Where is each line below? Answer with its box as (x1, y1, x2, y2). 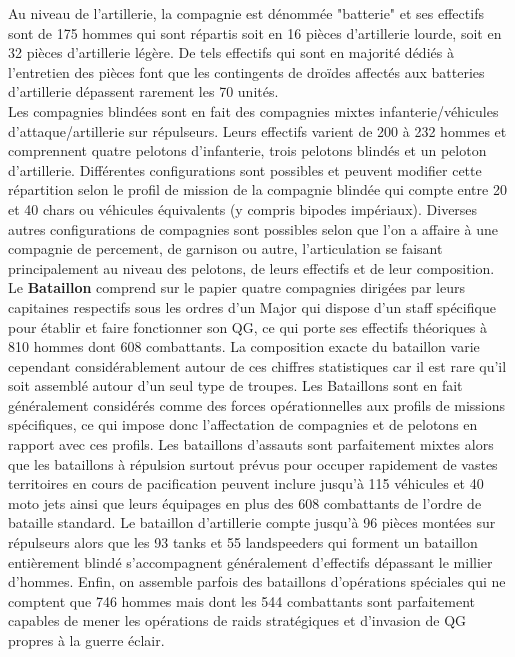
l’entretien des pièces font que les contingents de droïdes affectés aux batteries (8, 61, 485, 82)
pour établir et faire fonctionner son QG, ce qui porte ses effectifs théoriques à (8, 316, 488, 337)
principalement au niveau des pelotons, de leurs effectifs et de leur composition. (8, 257, 495, 278)
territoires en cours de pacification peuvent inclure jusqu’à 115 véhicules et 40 (8, 473, 484, 494)
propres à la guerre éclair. (8, 630, 165, 650)
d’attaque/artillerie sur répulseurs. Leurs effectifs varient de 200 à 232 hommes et (8, 120, 507, 141)
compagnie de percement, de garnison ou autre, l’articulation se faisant (8, 238, 443, 259)
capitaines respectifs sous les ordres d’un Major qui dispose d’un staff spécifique (8, 296, 496, 317)
